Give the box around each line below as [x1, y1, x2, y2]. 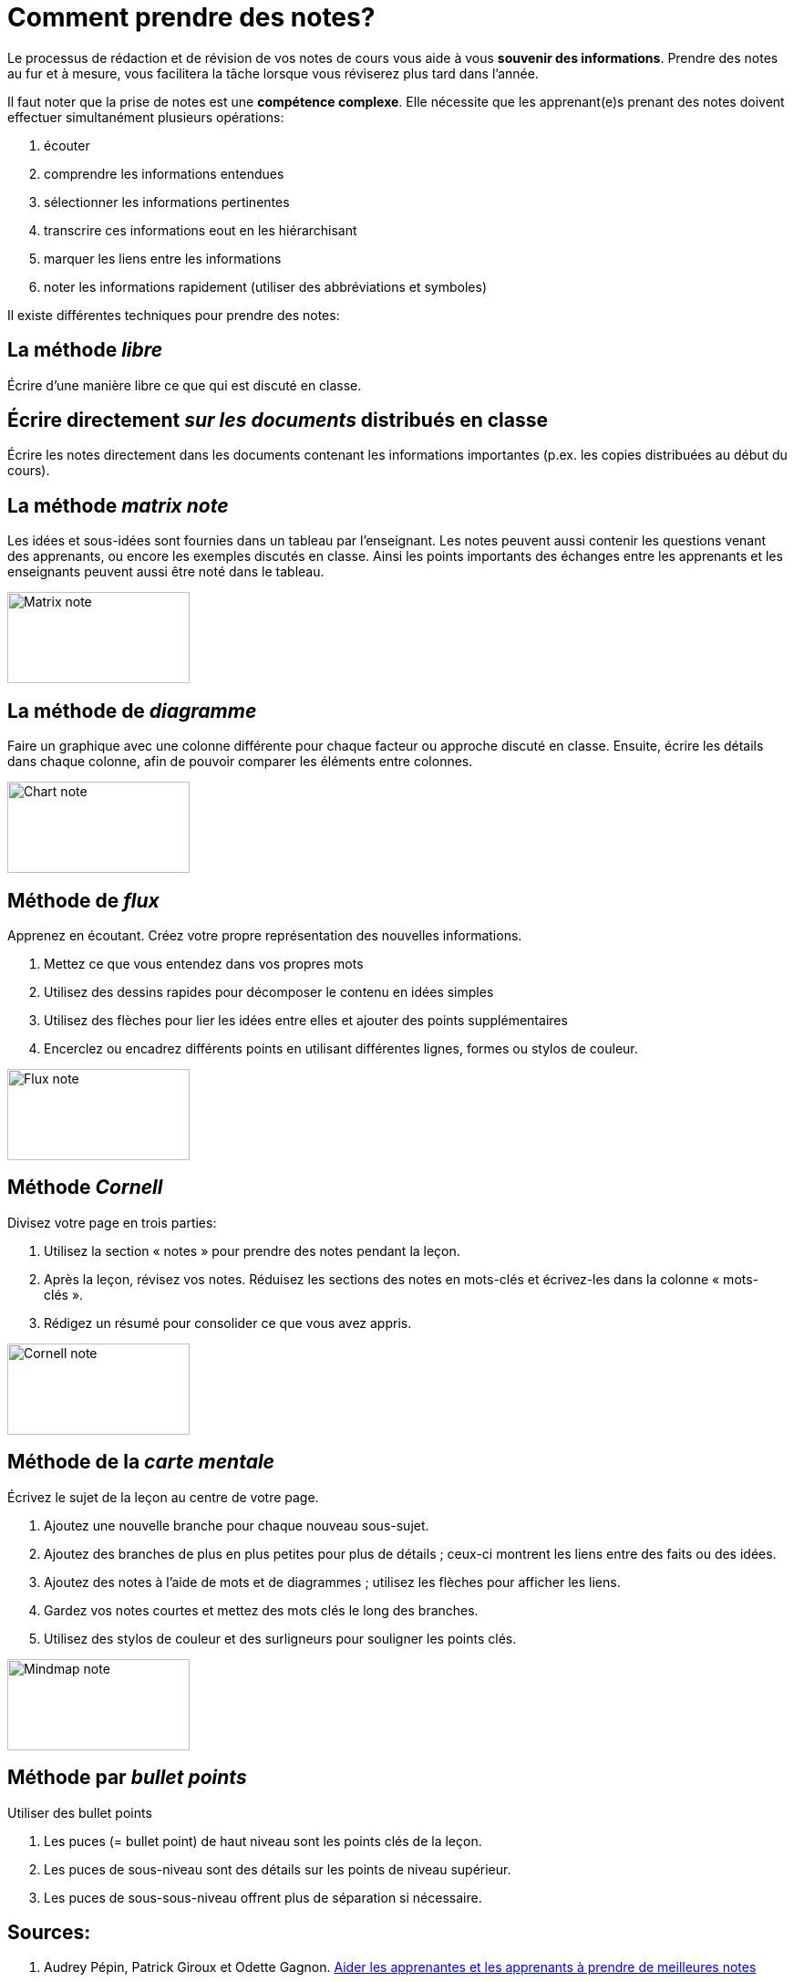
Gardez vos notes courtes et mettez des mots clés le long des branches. [44, 1602, 479, 1618]
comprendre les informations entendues [44, 165, 284, 182]
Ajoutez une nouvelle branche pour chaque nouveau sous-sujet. [44, 1517, 429, 1533]
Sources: [7, 1920, 91, 1944]
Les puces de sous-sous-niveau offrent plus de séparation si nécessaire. [44, 1889, 482, 1905]
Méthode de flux [7, 888, 160, 912]
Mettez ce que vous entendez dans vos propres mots [44, 955, 364, 971]
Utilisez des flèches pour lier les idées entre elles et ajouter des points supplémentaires [44, 1012, 568, 1028]
